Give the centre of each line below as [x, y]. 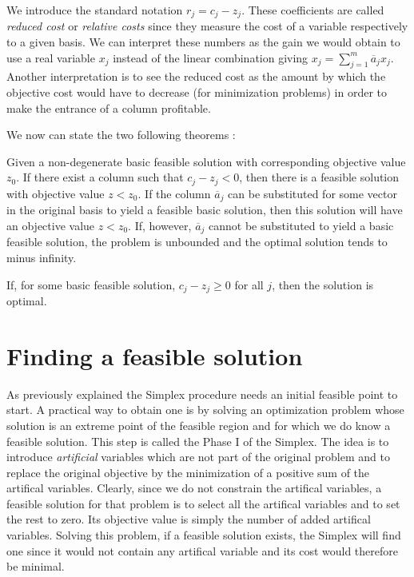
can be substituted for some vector [312, 193]
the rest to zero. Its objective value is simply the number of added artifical [189, 519]
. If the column [174, 193]
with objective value [56, 193]
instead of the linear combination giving [211, 57]
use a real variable [51, 57]
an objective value [51, 225]
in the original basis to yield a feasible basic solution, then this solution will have [205, 210]
